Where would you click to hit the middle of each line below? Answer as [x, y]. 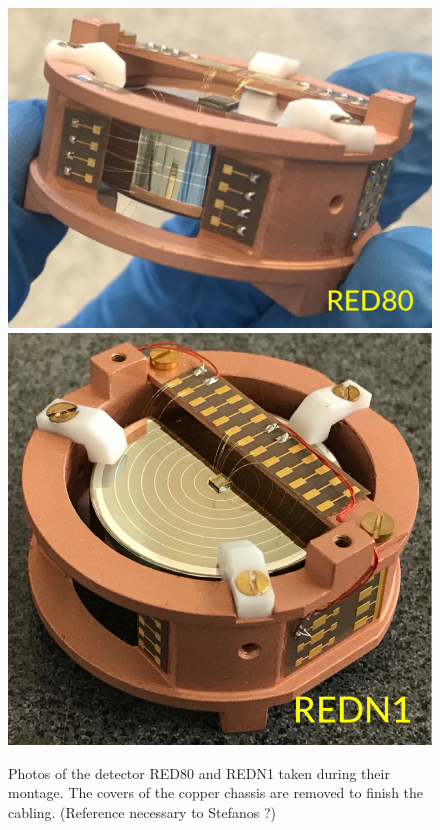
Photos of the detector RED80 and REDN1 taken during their [199, 772]
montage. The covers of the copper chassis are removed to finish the [216, 792]
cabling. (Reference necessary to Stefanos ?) [142, 811]
